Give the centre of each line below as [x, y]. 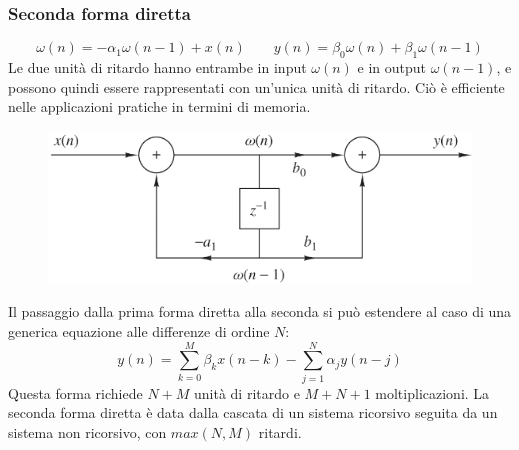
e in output [392, 67]
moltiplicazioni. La [432, 392]
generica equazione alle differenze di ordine [139, 330]
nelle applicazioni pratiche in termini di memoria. [159, 106]
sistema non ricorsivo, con [87, 431]
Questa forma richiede [75, 392]
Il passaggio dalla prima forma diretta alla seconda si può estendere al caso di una [260, 311]
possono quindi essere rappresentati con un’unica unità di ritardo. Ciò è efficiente [256, 86]
